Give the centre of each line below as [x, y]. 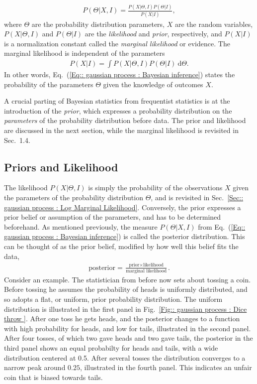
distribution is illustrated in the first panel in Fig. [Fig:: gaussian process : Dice [126, 309]
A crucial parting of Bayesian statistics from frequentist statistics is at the [117, 101]
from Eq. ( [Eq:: [222, 226]
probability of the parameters [49, 84]
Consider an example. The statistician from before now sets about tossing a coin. [128, 279]
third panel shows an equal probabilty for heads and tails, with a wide [111, 347]
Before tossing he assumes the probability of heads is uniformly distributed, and [126, 289]
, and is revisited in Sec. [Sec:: [197, 197]
